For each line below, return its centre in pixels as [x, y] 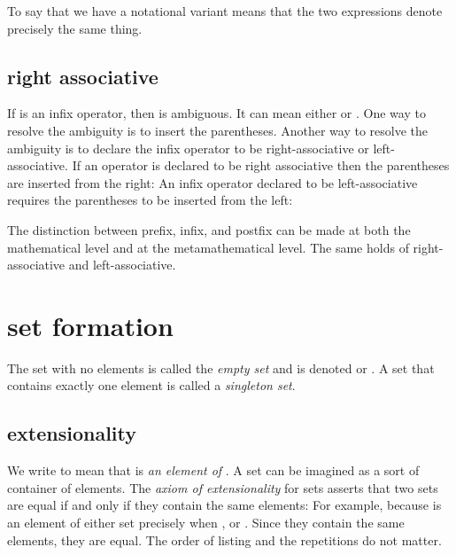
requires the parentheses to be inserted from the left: [150, 200]
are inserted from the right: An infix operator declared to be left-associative [213, 182]
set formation [90, 325]
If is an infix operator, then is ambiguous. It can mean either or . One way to [216, 113]
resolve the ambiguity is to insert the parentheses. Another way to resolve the [218, 130]
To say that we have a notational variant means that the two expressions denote [225, 11]
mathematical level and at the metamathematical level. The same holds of [208, 247]
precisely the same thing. [75, 28]
